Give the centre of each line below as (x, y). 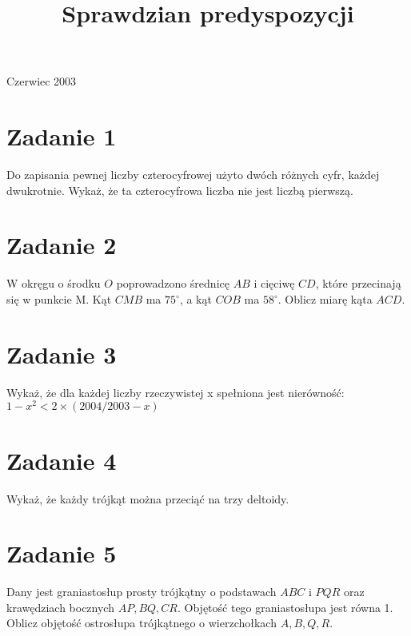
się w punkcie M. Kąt (59, 299)
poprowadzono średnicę (173, 283)
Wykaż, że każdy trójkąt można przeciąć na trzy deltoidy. (148, 498)
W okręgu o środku (54, 283)
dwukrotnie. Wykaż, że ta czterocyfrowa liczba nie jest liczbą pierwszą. (180, 190)
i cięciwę (274, 283)
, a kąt (196, 299)
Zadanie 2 (62, 245)
